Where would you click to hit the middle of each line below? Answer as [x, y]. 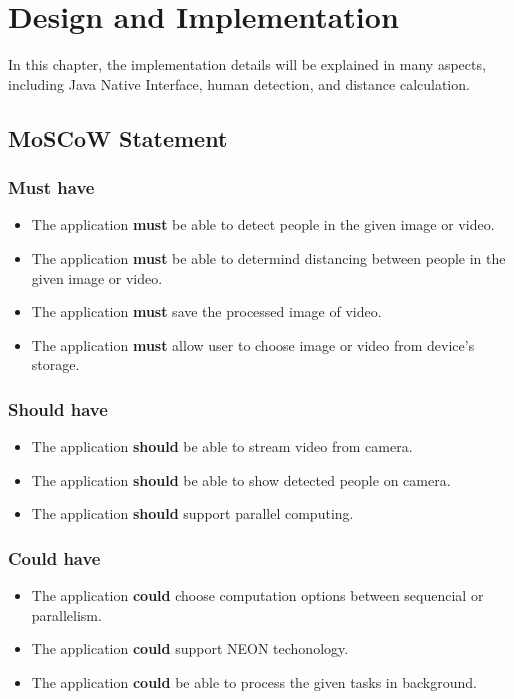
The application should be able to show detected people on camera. [241, 479]
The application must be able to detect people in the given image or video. [263, 224]
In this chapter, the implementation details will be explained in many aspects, [247, 64]
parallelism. [66, 614]
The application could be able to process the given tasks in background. [254, 681]
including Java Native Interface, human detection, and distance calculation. [239, 83]
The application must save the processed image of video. [206, 311]
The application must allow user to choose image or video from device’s [253, 344]
